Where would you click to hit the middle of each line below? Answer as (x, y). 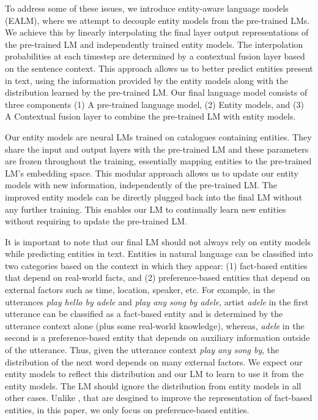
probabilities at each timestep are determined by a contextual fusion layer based (155, 56)
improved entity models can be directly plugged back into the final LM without (154, 197)
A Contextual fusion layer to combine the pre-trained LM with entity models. (150, 116)
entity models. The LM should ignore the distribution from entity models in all (153, 385)
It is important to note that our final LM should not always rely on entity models (158, 241)
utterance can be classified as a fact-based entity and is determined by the (144, 314)
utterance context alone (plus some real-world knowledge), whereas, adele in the (155, 325)
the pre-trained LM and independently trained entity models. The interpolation (154, 44)
